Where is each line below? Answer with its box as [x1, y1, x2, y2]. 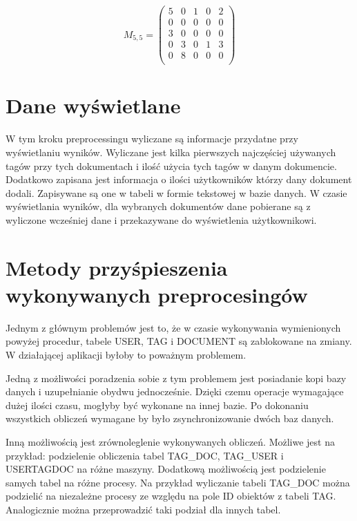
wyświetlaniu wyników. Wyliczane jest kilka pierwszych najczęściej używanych [6, 144, 336, 159]
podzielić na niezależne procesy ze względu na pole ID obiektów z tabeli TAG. [6, 489, 336, 503]
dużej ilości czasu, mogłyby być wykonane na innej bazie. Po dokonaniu [6, 397, 309, 412]
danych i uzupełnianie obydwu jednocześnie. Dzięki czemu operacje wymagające [6, 384, 344, 399]
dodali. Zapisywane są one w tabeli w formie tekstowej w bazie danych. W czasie [6, 185, 347, 200]
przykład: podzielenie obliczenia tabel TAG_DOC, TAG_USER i [6, 448, 284, 462]
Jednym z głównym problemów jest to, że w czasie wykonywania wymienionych [6, 320, 341, 334]
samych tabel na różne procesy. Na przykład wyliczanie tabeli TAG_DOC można [6, 475, 350, 489]
